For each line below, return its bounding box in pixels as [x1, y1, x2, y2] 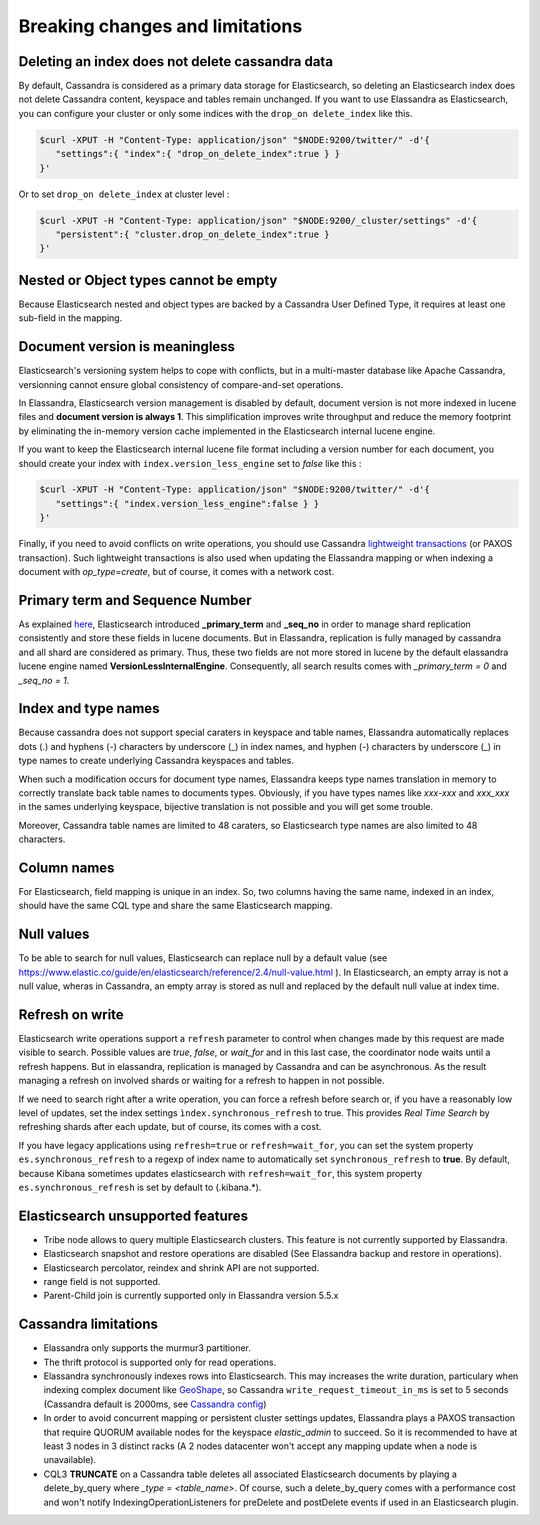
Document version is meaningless [18, 338, 235, 355]
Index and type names [18, 700, 160, 717]
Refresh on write [18, 1006, 124, 1023]
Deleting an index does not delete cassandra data [18, 53, 334, 70]
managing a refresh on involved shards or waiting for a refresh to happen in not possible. [18, 1075, 385, 1087]
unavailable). [43, 1454, 97, 1466]
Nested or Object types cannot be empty [18, 271, 278, 289]
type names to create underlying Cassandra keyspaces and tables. [18, 755, 294, 767]
